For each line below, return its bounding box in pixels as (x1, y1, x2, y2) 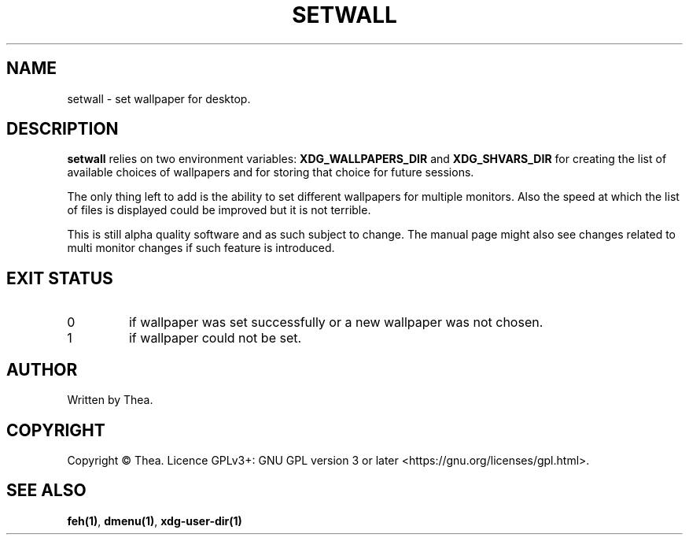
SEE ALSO (6, 480, 87, 501)
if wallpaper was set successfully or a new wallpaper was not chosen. (128, 314, 543, 331)
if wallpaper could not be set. (128, 330, 302, 346)
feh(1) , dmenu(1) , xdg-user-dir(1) (67, 513, 242, 528)
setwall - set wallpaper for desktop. (67, 91, 251, 106)
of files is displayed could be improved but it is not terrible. (67, 203, 371, 217)
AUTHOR (6, 359, 78, 380)
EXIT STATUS (6, 268, 113, 288)
